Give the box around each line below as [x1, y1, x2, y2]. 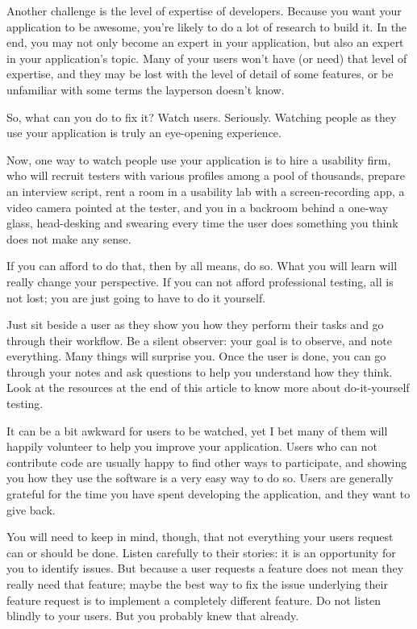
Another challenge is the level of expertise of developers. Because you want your [6, 2, 402, 19]
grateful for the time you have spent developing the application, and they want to [6, 485, 411, 502]
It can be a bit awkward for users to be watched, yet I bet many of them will [6, 422, 388, 439]
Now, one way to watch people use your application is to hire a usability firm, [6, 151, 391, 168]
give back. [6, 501, 56, 518]
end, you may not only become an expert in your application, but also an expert [6, 34, 404, 51]
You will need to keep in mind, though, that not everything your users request [6, 528, 394, 545]
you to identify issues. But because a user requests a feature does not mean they [6, 560, 404, 577]
